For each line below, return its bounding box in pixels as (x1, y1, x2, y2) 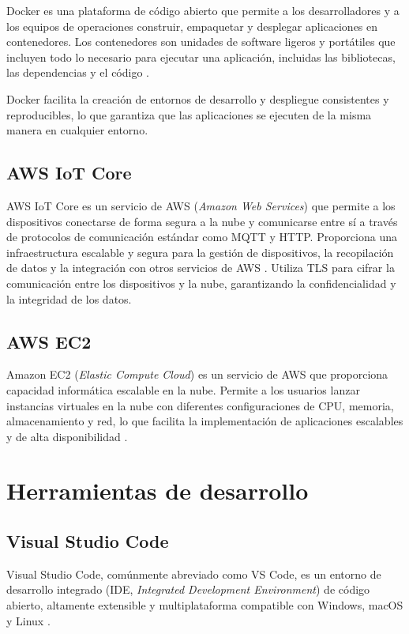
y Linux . (6, 612, 51, 628)
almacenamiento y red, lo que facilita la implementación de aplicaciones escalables (6, 413, 403, 429)
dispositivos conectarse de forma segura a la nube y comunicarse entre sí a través (6, 213, 398, 229)
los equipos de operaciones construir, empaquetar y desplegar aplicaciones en (6, 17, 378, 34)
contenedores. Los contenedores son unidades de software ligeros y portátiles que (6, 33, 396, 50)
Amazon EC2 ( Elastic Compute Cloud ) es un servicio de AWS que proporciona (6, 366, 388, 383)
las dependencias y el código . (6, 64, 149, 81)
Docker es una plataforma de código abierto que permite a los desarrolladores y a (6, 2, 400, 18)
